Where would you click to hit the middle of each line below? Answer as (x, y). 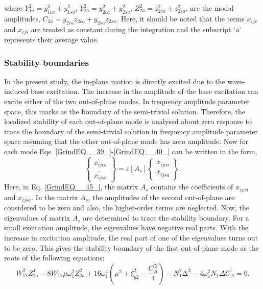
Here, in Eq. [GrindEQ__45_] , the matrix (71, 187)
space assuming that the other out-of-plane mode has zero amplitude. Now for (126, 141)
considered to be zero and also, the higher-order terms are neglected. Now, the (127, 208)
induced (16, 91)
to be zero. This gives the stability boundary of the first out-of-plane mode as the (132, 247)
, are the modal (210, 8)
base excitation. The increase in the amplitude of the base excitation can (145, 91)
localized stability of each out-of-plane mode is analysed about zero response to (128, 121)
